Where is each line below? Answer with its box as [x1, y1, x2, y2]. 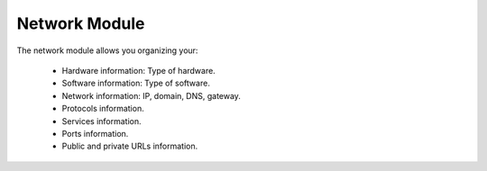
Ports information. [61, 128, 129, 139]
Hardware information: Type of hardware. [61, 65, 216, 76]
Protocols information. [61, 103, 144, 114]
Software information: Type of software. [61, 77, 211, 89]
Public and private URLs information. [61, 140, 198, 152]
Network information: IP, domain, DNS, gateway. [61, 90, 241, 101]
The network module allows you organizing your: [16, 45, 198, 56]
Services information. [61, 115, 142, 126]
